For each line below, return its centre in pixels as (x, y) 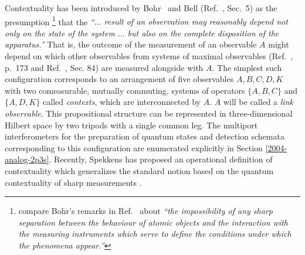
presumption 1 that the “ (50, 21)
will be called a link (258, 102)
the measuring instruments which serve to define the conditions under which (155, 234)
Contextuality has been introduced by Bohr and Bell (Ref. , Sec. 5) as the (141, 8)
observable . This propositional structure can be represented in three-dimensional (149, 113)
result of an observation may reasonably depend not (196, 21)
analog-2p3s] (27, 159)
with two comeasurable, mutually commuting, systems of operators (125, 90)
